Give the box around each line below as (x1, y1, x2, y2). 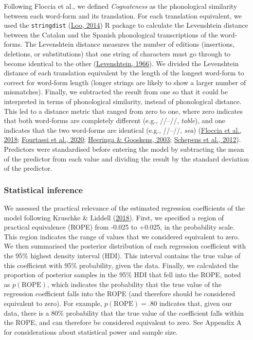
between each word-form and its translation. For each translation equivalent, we (4, 10, 242, 20)
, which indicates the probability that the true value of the (47, 279, 222, 289)
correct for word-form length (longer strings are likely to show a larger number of (4, 77, 246, 87)
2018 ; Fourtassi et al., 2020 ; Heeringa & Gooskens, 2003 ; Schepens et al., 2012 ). (4, 134, 241, 144)
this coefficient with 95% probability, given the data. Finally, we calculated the (4, 260, 239, 270)
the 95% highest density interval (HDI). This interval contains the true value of (4, 250, 240, 260)
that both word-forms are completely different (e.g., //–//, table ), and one (4, 115, 225, 125)
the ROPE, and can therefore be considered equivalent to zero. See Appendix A (4, 317, 242, 327)
